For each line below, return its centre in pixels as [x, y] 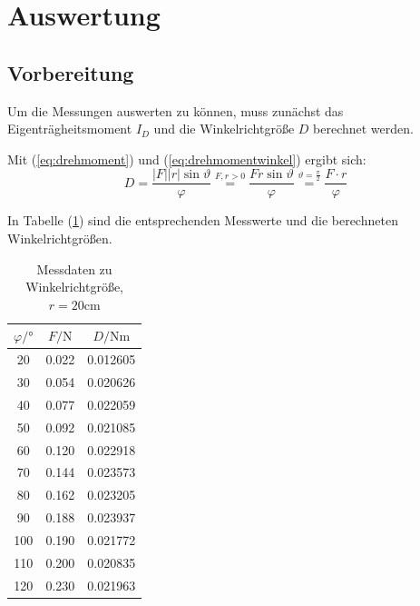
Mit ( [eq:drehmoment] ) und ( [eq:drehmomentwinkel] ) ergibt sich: [187, 159]
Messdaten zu [74, 268]
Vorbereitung [71, 72]
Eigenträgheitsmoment [70, 129]
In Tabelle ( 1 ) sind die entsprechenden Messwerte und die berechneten [203, 220]
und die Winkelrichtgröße [224, 129]
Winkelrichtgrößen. [60, 238]
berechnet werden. [363, 129]
